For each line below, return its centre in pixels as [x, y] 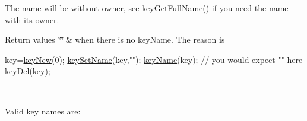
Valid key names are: [43, 111]
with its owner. [32, 19]
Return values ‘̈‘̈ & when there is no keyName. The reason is [115, 39]
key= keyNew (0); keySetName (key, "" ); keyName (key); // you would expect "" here [154, 59]
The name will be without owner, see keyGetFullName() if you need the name [147, 8]
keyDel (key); [28, 71]
